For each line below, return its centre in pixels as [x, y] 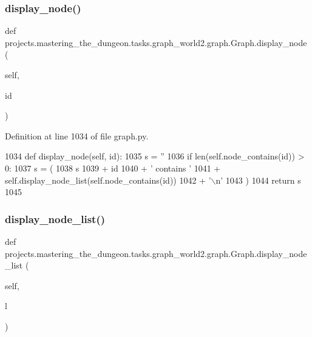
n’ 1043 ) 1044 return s [258, 180]
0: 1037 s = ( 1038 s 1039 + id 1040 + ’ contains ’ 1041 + [113, 168]
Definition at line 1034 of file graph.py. [77, 135]
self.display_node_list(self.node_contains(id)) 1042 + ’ [108, 180]
